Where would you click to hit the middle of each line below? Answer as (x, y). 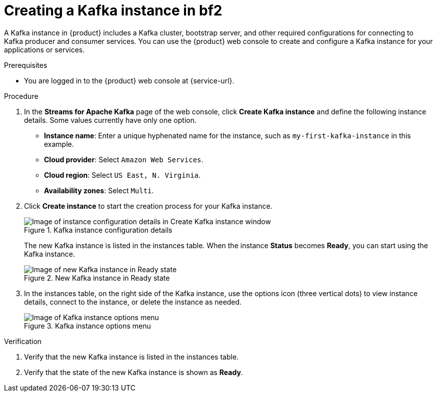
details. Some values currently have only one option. (110, 120)
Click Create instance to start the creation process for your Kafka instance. (148, 206)
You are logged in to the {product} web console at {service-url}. (129, 80)
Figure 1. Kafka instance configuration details (98, 230)
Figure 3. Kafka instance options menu (87, 326)
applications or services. (44, 49)
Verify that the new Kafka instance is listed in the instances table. (131, 357)
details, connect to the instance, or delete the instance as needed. (133, 302)
